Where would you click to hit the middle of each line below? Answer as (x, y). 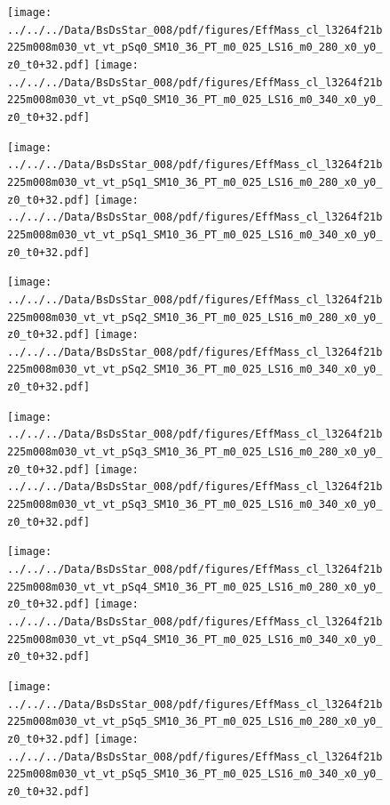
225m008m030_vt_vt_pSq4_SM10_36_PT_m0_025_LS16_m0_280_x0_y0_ (195, 587)
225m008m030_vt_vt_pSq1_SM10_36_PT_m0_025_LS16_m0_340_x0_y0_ (195, 234)
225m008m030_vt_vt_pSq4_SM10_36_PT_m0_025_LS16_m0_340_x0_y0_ (195, 639)
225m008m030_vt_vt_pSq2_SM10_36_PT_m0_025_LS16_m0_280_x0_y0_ (195, 317)
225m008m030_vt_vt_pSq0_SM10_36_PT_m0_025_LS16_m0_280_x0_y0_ (195, 48)
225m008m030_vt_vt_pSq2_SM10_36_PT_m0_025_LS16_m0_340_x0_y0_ (195, 370)
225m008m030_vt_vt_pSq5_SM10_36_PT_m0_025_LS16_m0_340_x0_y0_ (195, 774)
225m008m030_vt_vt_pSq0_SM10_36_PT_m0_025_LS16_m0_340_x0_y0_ (195, 100)
